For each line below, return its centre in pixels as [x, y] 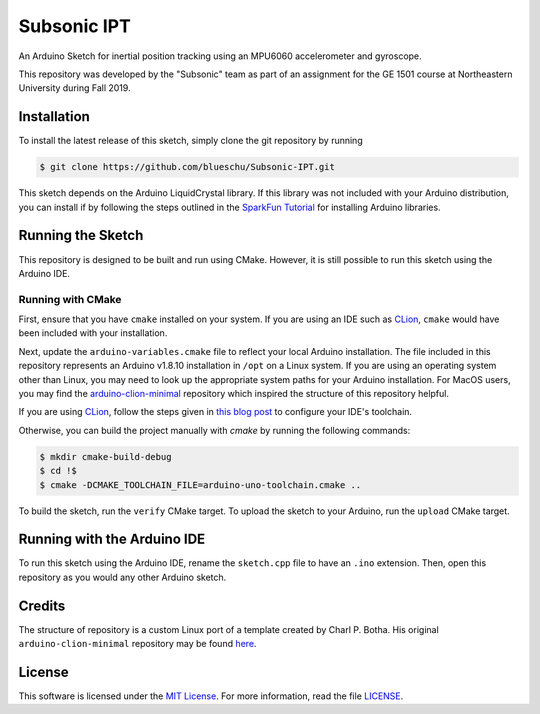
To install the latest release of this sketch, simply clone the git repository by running [191, 141]
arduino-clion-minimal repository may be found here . [137, 644]
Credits [42, 605]
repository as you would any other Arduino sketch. [122, 577]
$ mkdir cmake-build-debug [105, 456]
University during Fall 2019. [74, 88]
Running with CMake [70, 299]
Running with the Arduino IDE [112, 539]
